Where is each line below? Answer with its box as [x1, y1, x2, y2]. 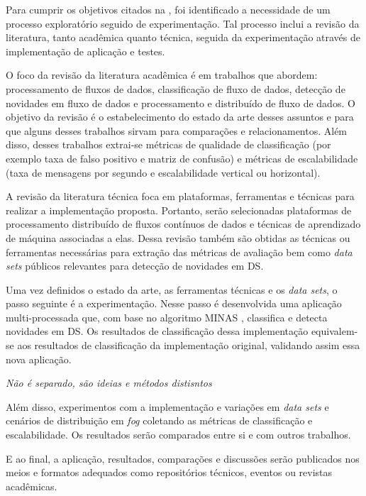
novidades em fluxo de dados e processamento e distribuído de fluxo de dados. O [6, 95, 355, 110]
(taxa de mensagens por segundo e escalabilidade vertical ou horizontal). [6, 165, 321, 180]
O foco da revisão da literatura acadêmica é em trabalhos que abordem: [6, 67, 318, 82]
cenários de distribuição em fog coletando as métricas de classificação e [6, 413, 313, 428]
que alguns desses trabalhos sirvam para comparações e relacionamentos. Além [6, 123, 348, 138]
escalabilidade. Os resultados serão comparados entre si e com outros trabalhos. [6, 427, 351, 442]
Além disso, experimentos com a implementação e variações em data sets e [6, 399, 329, 414]
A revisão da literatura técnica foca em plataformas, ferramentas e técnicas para [6, 189, 355, 204]
